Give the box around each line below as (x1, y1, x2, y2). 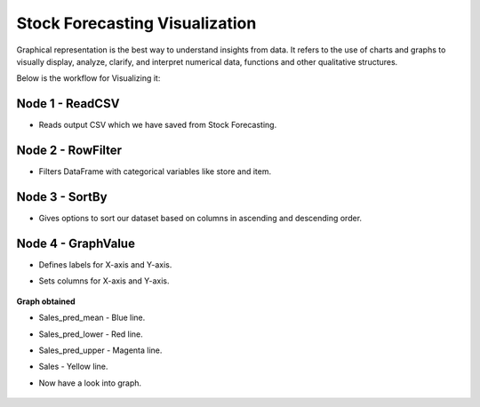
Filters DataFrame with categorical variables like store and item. (38, 166, 271, 177)
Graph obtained (16, 296, 76, 307)
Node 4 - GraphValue (16, 235, 135, 251)
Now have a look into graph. (38, 378, 142, 388)
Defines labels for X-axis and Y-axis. (38, 259, 172, 270)
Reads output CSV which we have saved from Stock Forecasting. (38, 120, 277, 131)
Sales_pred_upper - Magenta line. (38, 345, 163, 355)
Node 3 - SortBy (16, 189, 108, 204)
